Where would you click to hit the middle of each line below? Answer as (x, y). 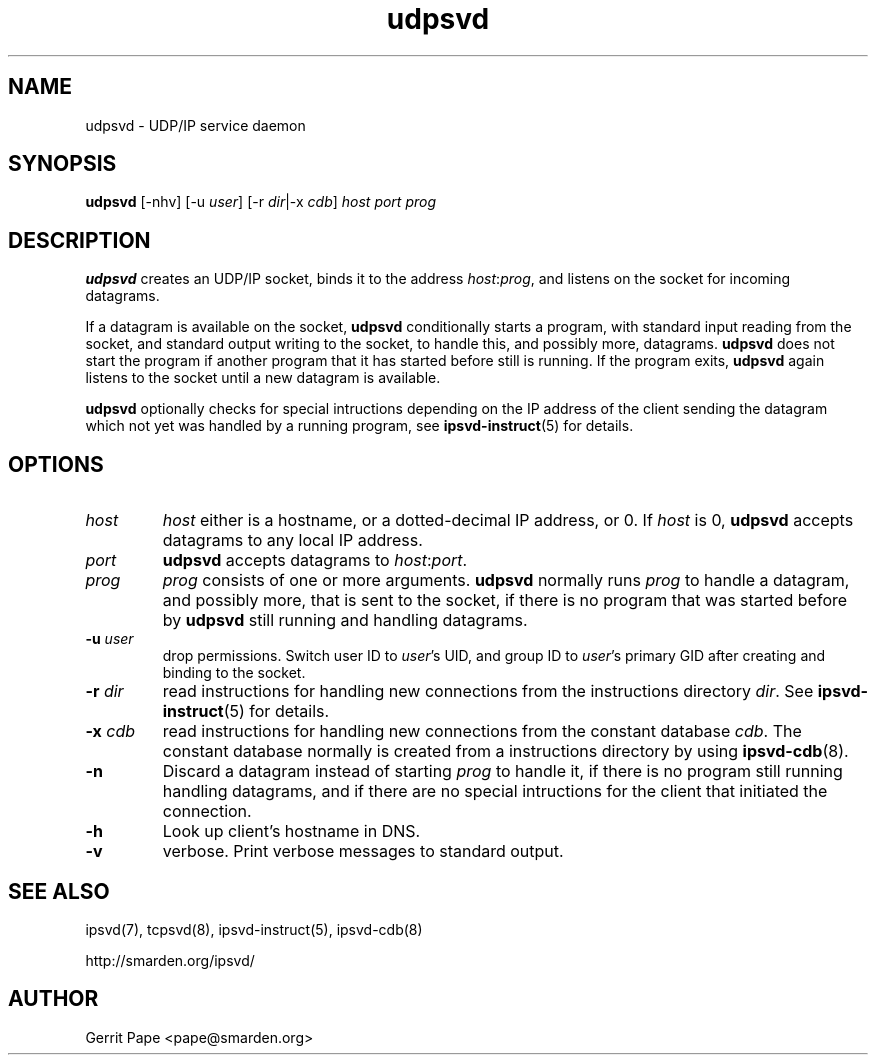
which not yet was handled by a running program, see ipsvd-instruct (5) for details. (359, 426)
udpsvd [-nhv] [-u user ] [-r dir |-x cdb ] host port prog (260, 202)
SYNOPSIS (62, 164)
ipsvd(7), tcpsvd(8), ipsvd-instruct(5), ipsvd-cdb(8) (254, 929)
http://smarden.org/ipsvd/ (170, 960)
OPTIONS (56, 464)
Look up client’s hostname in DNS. (291, 831)
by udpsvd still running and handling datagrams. (345, 620)
